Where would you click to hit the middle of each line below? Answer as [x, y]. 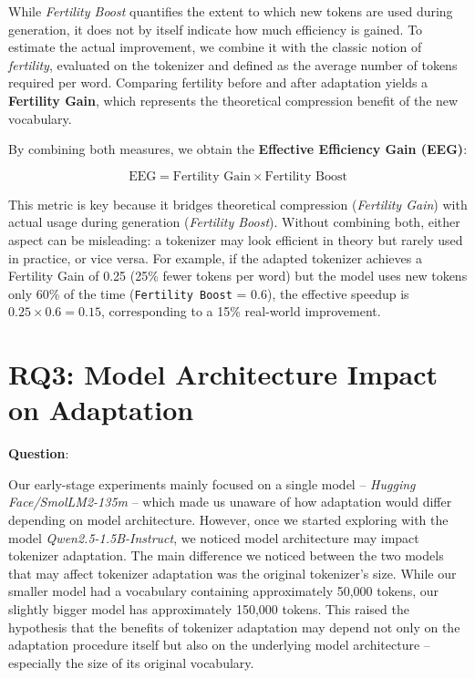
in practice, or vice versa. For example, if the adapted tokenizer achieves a [215, 257]
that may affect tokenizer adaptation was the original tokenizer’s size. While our [232, 573]
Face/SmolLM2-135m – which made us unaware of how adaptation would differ [230, 502]
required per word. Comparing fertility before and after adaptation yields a [218, 82]
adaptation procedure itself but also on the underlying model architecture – [219, 645]
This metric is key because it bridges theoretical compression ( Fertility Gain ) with [238, 204]
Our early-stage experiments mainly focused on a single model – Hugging [212, 483]
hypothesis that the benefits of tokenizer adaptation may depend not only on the [234, 627]
